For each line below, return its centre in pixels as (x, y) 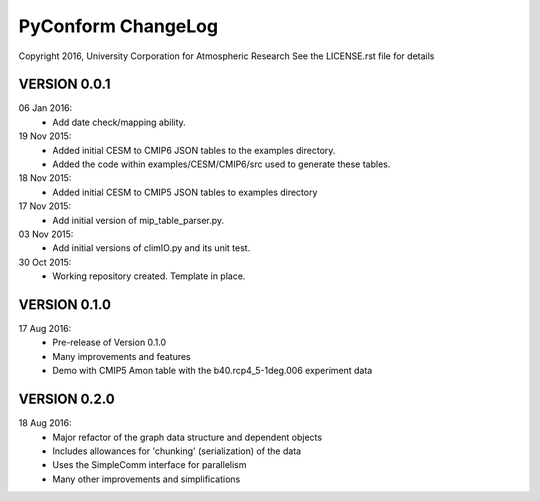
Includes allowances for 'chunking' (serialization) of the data (177, 451)
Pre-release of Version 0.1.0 (109, 342)
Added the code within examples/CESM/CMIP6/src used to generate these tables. (221, 164)
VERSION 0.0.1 (64, 84)
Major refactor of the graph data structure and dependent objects (187, 437)
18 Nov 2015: (45, 178)
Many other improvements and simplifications (146, 479)
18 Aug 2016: (45, 423)
